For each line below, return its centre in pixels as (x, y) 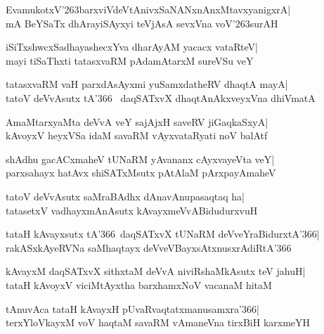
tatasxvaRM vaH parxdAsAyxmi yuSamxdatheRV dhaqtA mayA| (147, 84)
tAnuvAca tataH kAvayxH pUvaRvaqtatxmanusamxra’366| (132, 308)
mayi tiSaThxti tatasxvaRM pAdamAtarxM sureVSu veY (130, 60)
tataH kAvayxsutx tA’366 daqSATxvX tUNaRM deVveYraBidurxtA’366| (163, 234)
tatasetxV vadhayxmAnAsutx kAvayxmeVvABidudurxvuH (132, 210)
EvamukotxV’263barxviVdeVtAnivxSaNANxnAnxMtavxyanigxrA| (148, 9)
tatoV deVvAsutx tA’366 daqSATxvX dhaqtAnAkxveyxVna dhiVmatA (161, 97)
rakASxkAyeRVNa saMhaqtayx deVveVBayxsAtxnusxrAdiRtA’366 (149, 247)
